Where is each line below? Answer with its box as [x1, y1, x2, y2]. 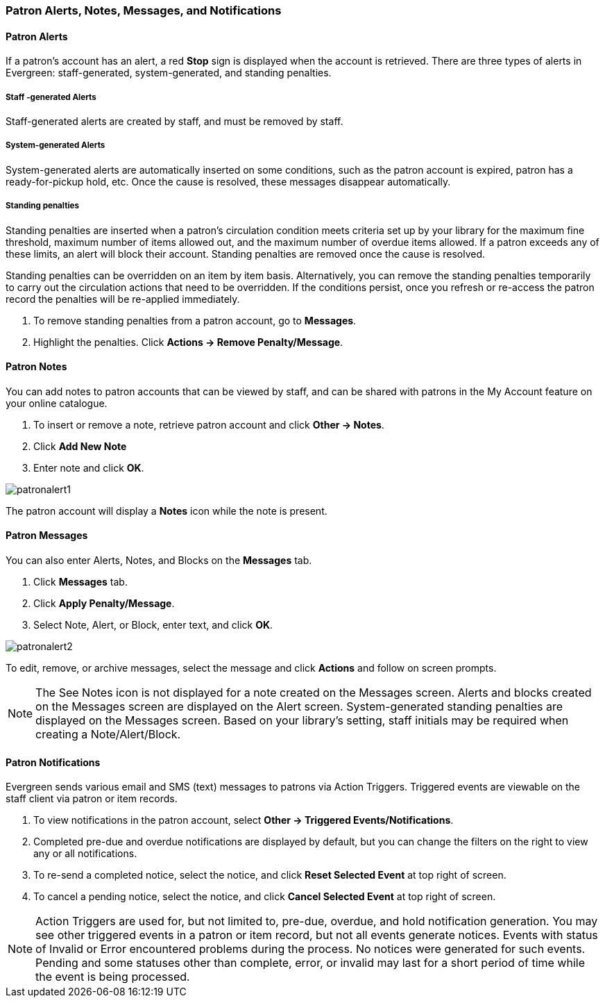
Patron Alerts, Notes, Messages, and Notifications [6, 3, 282, 17]
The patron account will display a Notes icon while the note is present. [6, 504, 327, 517]
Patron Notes [6, 360, 67, 373]
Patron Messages [6, 529, 88, 542]
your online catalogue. [6, 397, 108, 409]
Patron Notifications [6, 756, 101, 768]
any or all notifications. [33, 847, 137, 860]
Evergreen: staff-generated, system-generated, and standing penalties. [6, 67, 332, 79]
